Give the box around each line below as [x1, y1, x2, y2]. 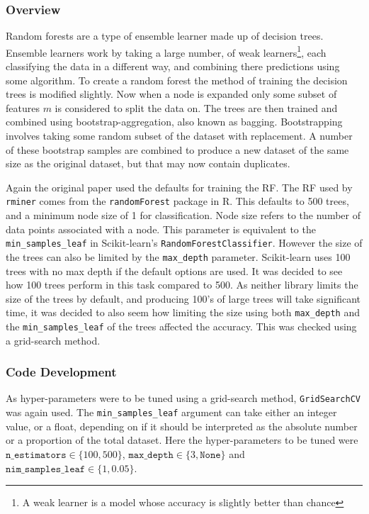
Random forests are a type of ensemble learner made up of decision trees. [6, 28, 324, 43]
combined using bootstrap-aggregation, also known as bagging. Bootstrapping [6, 114, 343, 129]
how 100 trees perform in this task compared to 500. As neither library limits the [6, 277, 358, 292]
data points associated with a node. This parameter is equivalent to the [6, 221, 316, 236]
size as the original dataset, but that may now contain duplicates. [6, 156, 290, 171]
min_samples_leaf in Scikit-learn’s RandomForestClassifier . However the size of [6, 235, 363, 250]
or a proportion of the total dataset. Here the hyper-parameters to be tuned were [6, 432, 358, 447]
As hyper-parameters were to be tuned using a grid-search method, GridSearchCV [6, 391, 361, 406]
